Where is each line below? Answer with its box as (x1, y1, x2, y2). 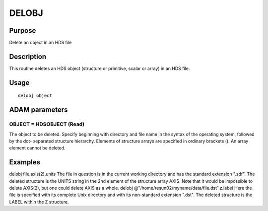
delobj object (18, 93, 52, 99)
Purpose (9, 26, 36, 35)
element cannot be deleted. (9, 145, 66, 151)
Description (9, 52, 47, 61)
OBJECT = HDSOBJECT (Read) (9, 121, 84, 128)
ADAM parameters (9, 106, 68, 114)
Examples (9, 158, 41, 166)
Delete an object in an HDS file (9, 40, 72, 46)
